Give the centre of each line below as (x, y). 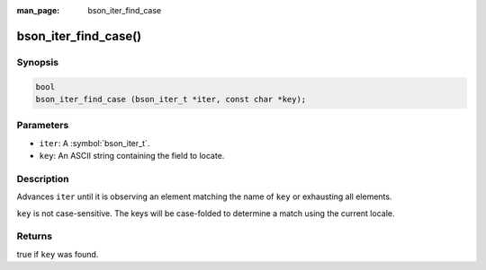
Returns (35, 236)
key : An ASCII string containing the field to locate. (132, 156)
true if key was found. (58, 254)
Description (43, 179)
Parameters (43, 126)
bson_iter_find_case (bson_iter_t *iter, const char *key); (171, 99)
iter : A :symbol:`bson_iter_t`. (94, 143)
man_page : (38, 10)
